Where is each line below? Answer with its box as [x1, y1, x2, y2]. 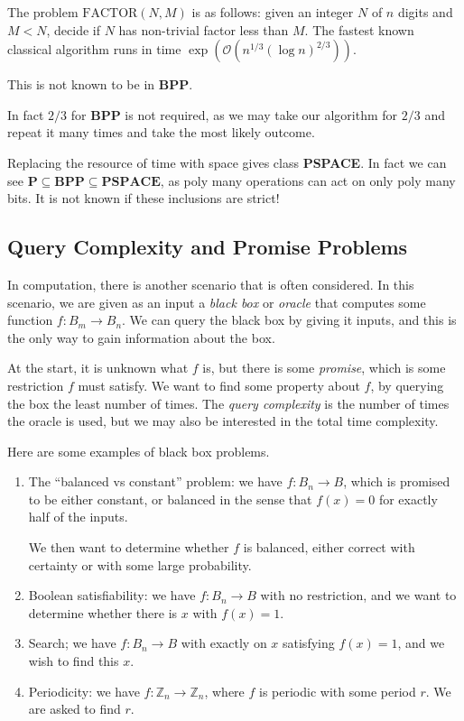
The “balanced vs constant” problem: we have [28, 472, 283, 491]
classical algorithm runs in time [7, 40, 181, 59]
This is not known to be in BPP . [7, 75, 193, 94]
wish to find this [28, 652, 119, 670]
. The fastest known [304, 20, 414, 39]
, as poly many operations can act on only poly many [160, 171, 456, 189]
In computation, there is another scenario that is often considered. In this [7, 274, 414, 293]
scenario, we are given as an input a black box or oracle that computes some [7, 292, 426, 311]
